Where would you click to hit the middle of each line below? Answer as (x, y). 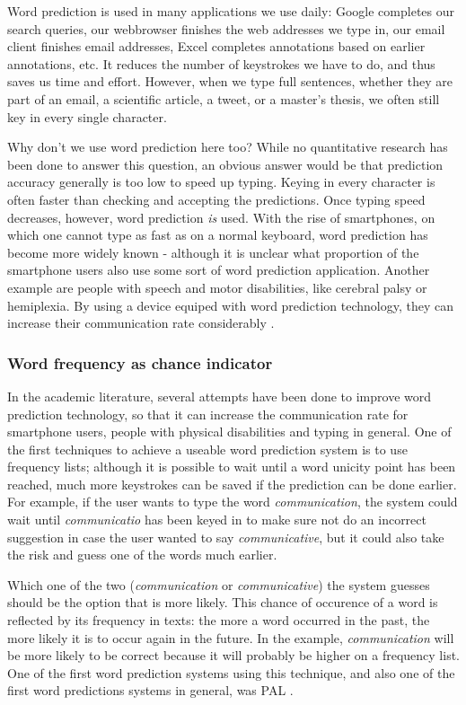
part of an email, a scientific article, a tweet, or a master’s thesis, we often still (224, 98)
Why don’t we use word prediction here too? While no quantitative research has (228, 147)
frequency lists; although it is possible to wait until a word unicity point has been (232, 467)
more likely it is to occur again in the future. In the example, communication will (231, 637)
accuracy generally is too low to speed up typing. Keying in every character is (221, 182)
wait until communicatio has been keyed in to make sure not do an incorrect (217, 520)
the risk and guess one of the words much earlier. (142, 555)
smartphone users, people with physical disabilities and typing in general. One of (229, 432)
